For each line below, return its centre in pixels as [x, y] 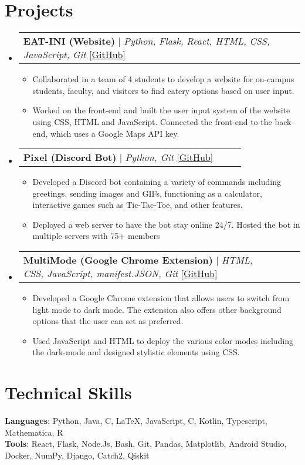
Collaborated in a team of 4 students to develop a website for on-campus [163, 79]
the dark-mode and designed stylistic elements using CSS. [136, 352]
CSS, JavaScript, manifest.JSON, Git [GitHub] [120, 274]
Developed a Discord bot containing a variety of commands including [157, 182]
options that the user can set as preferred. [108, 321]
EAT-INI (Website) [69, 41]
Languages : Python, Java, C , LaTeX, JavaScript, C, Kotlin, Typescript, [136, 421]
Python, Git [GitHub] [169, 157]
